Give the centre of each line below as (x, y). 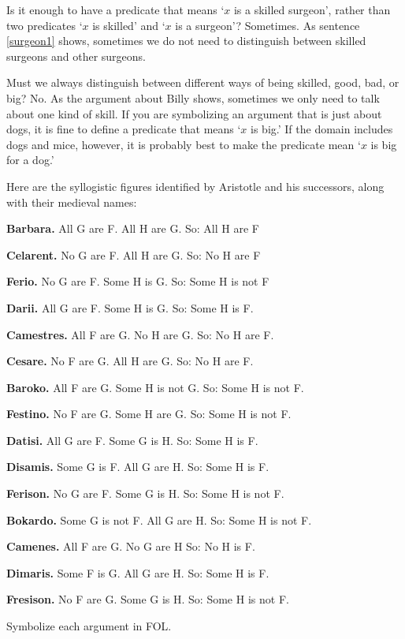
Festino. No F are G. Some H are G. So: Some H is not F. (149, 414)
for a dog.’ (30, 160)
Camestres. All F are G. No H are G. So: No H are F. (140, 334)
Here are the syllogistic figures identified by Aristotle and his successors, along (195, 186)
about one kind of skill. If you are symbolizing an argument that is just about (194, 113)
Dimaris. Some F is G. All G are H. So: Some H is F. (138, 572)
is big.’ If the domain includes (322, 129)
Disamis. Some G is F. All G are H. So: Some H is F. (138, 467)
